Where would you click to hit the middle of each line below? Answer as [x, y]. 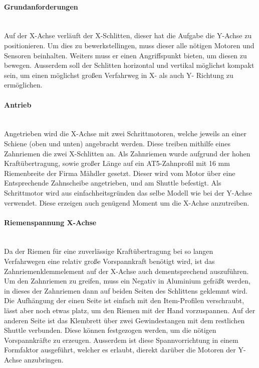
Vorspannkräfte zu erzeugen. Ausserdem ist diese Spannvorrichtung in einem [121, 340]
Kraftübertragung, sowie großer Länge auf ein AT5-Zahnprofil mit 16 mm [117, 163]
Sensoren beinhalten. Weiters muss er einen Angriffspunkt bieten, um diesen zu [125, 55]
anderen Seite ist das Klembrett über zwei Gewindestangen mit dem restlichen [124, 320]
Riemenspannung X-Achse [50, 222]
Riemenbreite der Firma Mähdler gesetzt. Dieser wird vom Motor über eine [120, 173]
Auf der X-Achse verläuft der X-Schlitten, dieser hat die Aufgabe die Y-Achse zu [128, 35]
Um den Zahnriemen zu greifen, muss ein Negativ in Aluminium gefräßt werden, [127, 281]
